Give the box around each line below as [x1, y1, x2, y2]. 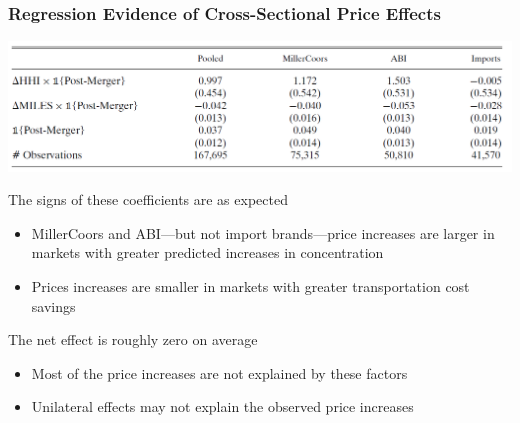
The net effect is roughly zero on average [8, 329, 258, 350]
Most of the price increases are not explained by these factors [31, 362, 408, 383]
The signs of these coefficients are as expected [8, 189, 288, 210]
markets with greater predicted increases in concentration [31, 242, 384, 263]
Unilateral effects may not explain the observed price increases [31, 396, 414, 417]
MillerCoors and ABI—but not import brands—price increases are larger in [31, 222, 495, 243]
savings [31, 295, 76, 316]
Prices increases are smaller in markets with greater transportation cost [31, 276, 470, 297]
